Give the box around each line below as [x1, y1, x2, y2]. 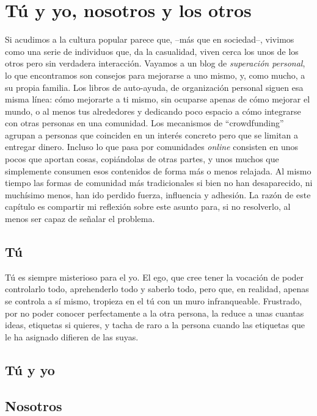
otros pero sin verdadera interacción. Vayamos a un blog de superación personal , [5, 57, 305, 70]
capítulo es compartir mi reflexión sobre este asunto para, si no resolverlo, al [5, 200, 291, 213]
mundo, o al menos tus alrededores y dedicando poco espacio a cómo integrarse [5, 104, 301, 117]
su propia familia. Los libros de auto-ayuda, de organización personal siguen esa [5, 81, 304, 93]
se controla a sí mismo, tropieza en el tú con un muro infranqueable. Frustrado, [5, 295, 302, 307]
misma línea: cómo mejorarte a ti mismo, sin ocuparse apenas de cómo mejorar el [5, 93, 310, 106]
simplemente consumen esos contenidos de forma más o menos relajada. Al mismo [5, 164, 312, 177]
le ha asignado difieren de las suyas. [5, 330, 139, 343]
